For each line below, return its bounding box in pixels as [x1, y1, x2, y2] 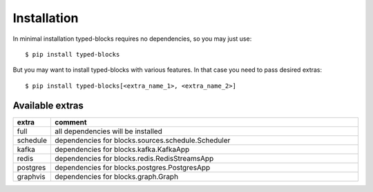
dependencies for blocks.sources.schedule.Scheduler [55, 135, 231, 145]
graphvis [17, 171, 46, 181]
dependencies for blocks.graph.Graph [55, 171, 179, 181]
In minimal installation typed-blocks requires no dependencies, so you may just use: [12, 35, 252, 43]
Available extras [12, 99, 84, 111]
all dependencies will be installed [55, 126, 162, 136]
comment [55, 117, 87, 127]
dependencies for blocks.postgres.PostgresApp [55, 162, 211, 172]
